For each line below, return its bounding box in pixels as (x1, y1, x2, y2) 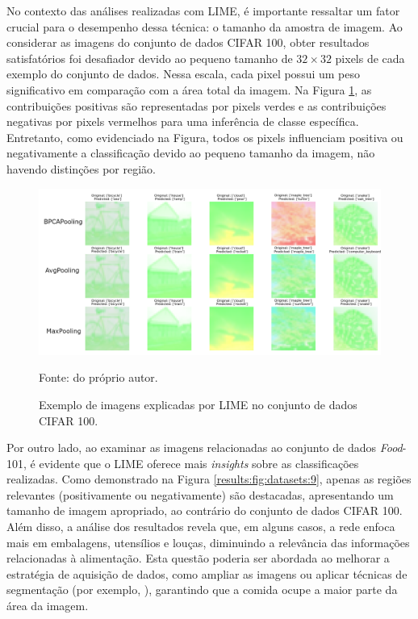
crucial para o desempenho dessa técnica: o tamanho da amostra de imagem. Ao (6, 18, 403, 35)
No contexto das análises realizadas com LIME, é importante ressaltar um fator (6, 2, 400, 19)
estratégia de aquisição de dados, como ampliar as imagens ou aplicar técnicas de (6, 565, 408, 582)
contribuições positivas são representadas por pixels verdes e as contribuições (6, 97, 387, 114)
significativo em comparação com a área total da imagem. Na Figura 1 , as (6, 81, 372, 98)
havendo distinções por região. (6, 160, 156, 177)
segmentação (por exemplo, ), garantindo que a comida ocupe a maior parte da (6, 581, 398, 598)
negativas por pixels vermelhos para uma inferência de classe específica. (6, 113, 359, 130)
